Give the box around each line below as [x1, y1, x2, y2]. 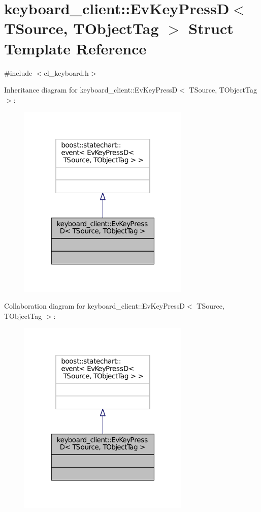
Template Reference [4, 38, 147, 58]
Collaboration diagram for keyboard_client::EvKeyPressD [4, 300, 185, 311]
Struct [188, 18, 234, 39]
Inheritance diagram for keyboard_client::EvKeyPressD [4, 84, 178, 95]
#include [4, 67, 32, 78]
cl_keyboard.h [44, 67, 89, 78]
